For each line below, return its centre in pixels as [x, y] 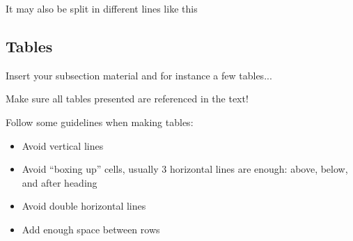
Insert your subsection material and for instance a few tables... [139, 75]
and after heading [60, 182]
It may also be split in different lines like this [102, 8]
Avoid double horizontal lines [84, 206]
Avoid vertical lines [63, 145]
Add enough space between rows [91, 229]
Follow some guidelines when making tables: [100, 122]
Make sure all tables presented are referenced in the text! [127, 99]
